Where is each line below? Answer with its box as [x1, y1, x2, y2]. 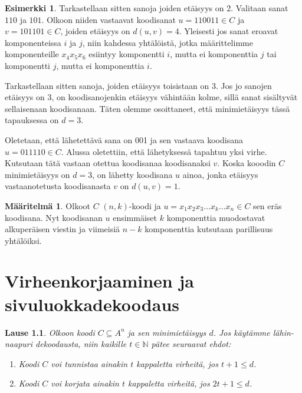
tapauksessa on [5, 114, 59, 126]
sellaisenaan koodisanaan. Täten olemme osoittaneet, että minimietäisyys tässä [5, 102, 290, 114]
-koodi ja [129, 199, 161, 212]
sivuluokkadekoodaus [5, 292, 179, 316]
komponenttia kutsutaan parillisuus [145, 223, 273, 235]
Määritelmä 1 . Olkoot [5, 199, 90, 212]
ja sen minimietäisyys [127, 326, 206, 338]
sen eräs [253, 199, 282, 212]
